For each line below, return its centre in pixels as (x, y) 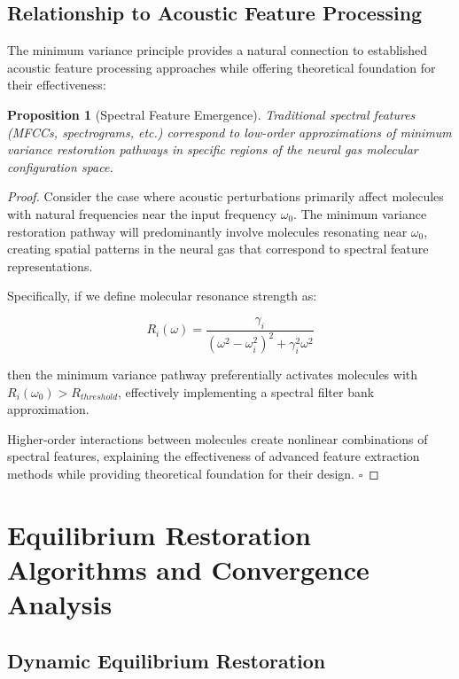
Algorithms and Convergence (188, 570)
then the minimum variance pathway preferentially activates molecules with (213, 375)
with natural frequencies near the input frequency (142, 213)
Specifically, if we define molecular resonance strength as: (162, 296)
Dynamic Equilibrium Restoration (167, 660)
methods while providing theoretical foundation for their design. (181, 474)
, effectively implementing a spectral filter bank (246, 391)
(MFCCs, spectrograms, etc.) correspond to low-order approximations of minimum (229, 132)
